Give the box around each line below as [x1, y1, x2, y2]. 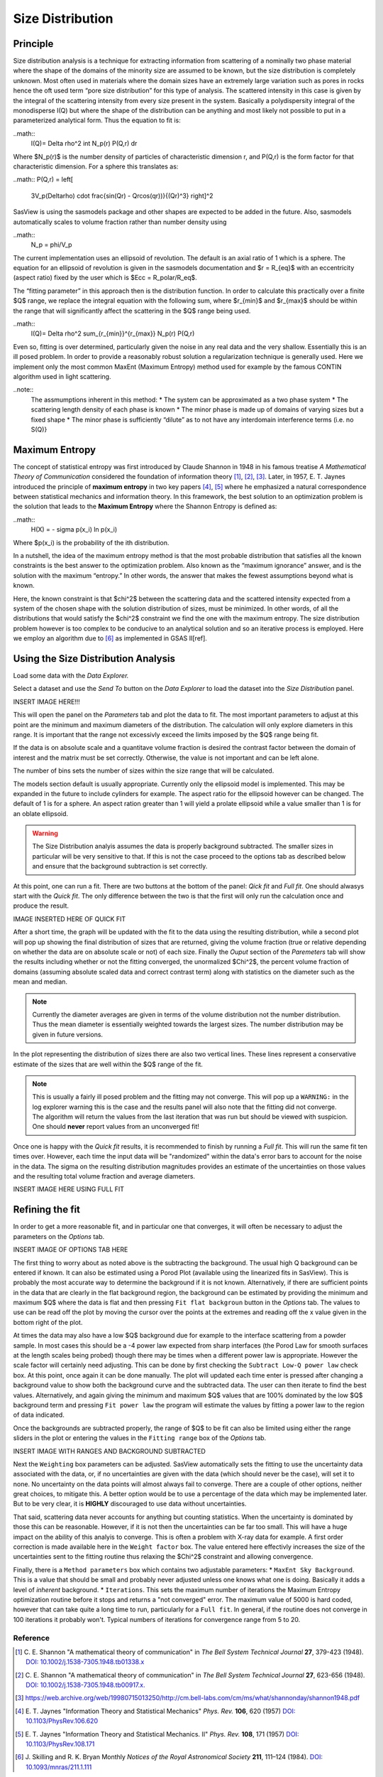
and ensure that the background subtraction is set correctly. [32, 862, 208, 871]
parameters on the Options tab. [13, 1232, 105, 1240]
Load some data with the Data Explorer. [13, 672, 129, 680]
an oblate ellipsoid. [13, 809, 69, 817]
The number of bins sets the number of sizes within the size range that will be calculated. [13, 766, 274, 775]
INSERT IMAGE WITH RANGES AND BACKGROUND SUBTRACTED [13, 1446, 206, 1455]
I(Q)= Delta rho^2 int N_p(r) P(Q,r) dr [30, 139, 138, 148]
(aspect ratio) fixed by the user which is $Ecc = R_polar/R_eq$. [13, 274, 198, 282]
